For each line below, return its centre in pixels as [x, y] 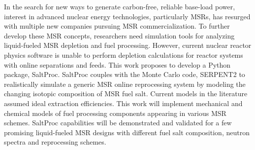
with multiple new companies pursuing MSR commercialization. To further [117, 26]
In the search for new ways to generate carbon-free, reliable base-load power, [120, 6]
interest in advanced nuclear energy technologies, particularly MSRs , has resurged [127, 16]
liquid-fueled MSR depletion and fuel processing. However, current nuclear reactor [128, 45]
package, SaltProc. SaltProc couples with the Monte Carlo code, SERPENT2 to [125, 74]
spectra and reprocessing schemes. [55, 142]
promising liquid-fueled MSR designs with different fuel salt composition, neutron [127, 132]
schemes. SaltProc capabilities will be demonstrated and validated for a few [118, 123]
